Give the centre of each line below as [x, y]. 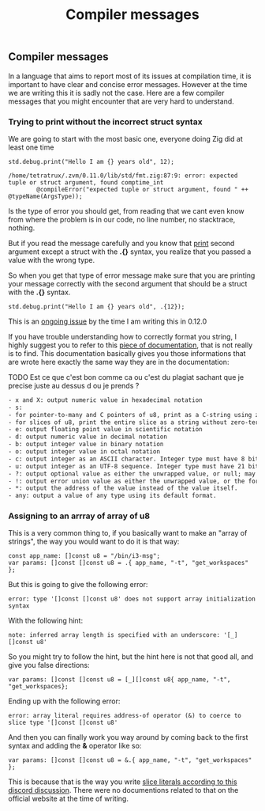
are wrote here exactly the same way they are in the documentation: [119, 362]
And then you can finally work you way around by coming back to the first [128, 737]
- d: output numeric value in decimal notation [88, 437]
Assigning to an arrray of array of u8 [79, 516]
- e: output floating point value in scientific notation [105, 430]
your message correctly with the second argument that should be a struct [128, 283]
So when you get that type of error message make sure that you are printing [132, 275]
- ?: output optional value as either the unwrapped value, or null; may [132, 474]
